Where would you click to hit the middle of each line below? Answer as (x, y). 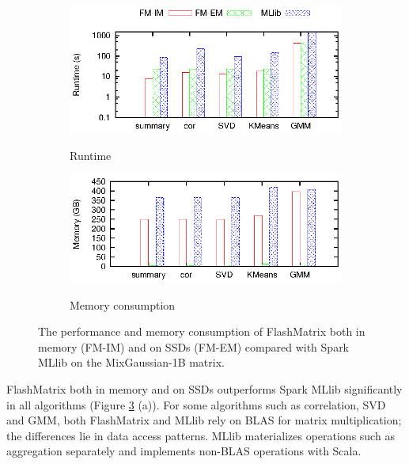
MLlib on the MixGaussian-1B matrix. (131, 362)
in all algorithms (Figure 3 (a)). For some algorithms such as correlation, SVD (196, 404)
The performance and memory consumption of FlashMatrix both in (202, 331)
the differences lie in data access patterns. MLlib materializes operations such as (201, 435)
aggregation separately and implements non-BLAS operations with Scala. (184, 451)
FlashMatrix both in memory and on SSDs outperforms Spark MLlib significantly (204, 388)
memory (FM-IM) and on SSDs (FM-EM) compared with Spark (194, 346)
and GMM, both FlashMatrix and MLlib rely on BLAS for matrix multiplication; (204, 420)
